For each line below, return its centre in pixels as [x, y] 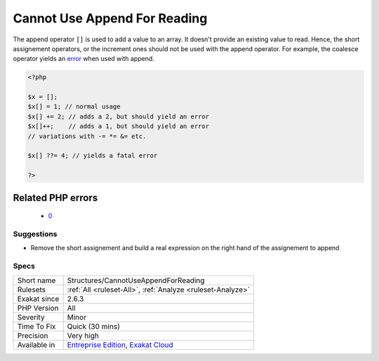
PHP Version [38, 308]
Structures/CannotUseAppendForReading [136, 280]
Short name [36, 280]
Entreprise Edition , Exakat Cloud [120, 345]
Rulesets [31, 290]
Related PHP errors [55, 197]
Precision [33, 335]
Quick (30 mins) [94, 326]
